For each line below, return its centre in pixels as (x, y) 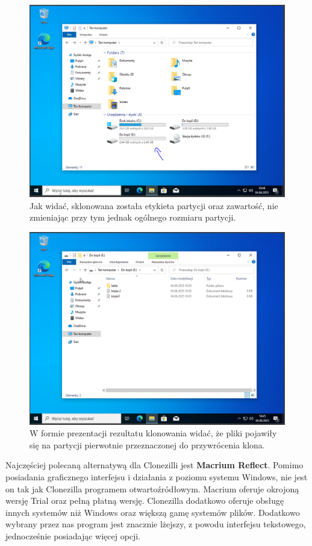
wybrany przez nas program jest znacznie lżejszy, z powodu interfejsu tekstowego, (156, 524)
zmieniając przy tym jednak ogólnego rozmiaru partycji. (133, 217)
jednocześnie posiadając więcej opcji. (73, 536)
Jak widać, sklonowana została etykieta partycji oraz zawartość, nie (154, 205)
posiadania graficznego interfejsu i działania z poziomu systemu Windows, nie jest (157, 477)
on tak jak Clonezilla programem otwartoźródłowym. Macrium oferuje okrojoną (152, 488)
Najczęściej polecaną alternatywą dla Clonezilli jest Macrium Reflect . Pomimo (154, 465)
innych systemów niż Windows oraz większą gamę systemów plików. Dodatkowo (153, 512)
